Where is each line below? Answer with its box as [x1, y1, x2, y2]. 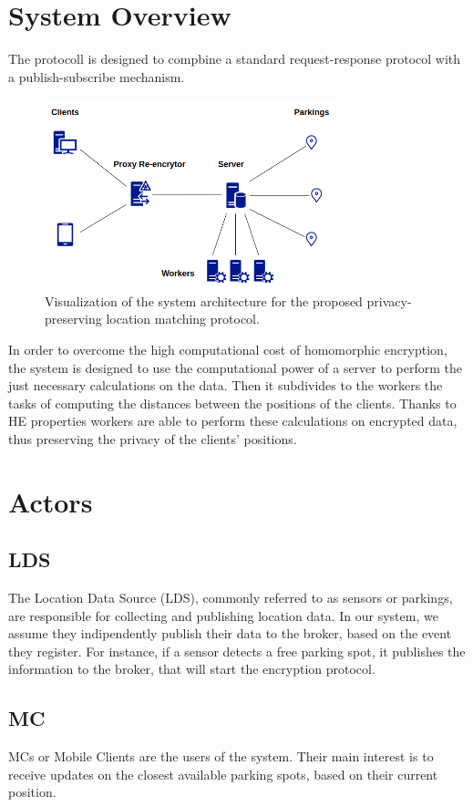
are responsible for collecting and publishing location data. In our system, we [8, 605, 438, 625]
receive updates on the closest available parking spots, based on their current [8, 764, 438, 783]
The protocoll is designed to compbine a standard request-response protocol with [8, 49, 461, 68]
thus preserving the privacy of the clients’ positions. [8, 429, 297, 448]
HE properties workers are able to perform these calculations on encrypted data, [8, 411, 458, 430]
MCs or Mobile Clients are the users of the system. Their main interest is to [8, 747, 434, 766]
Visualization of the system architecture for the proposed [45, 291, 363, 310]
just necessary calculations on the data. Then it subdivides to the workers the [8, 376, 443, 395]
